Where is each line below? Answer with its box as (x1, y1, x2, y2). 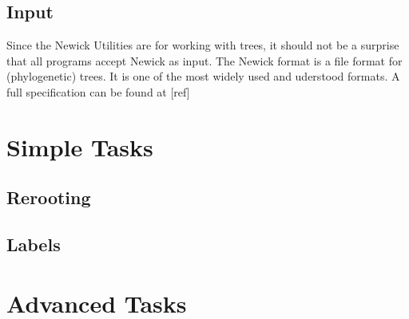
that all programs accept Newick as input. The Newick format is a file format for (6, 52, 403, 69)
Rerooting (6, 185, 91, 210)
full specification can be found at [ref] (6, 83, 190, 100)
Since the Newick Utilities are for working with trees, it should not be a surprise (6, 37, 399, 53)
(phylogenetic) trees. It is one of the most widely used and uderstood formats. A (6, 68, 400, 85)
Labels (6, 232, 61, 257)
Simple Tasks (6, 130, 153, 163)
